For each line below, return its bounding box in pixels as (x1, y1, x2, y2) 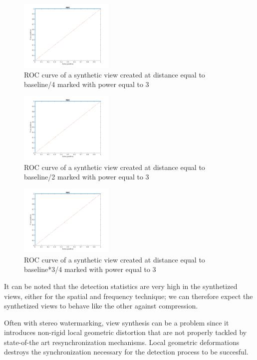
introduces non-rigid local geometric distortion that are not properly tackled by (4, 327, 247, 337)
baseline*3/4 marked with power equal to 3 (24, 264, 156, 274)
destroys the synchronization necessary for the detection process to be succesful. (4, 346, 249, 357)
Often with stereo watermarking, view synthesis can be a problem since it (4, 317, 229, 327)
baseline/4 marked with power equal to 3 (24, 79, 149, 89)
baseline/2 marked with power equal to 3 (24, 171, 149, 182)
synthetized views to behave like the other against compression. (4, 300, 198, 311)
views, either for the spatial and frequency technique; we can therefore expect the (4, 290, 253, 301)
